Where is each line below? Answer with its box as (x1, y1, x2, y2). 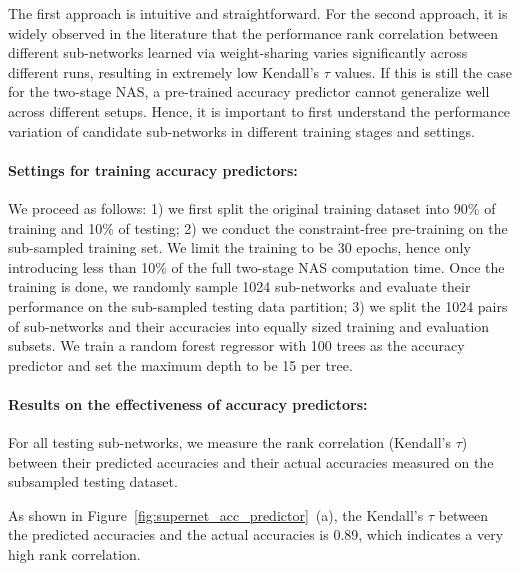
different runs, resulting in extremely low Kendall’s (8, 61, 320, 82)
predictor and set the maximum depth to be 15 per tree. (8, 354, 353, 375)
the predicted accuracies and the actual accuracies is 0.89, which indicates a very (8, 524, 504, 545)
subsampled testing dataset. (8, 471, 178, 492)
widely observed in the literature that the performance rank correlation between (8, 22, 499, 43)
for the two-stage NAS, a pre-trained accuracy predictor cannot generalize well (8, 81, 490, 102)
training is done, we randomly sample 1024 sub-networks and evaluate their (8, 276, 471, 297)
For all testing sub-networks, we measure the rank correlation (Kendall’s (8, 432, 451, 453)
